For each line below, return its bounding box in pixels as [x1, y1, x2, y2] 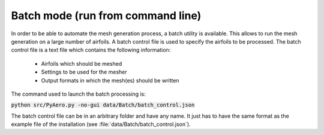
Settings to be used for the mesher [41, 69, 127, 76]
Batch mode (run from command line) [11, 9, 202, 22]
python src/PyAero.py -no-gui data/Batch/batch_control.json [11, 102, 195, 109]
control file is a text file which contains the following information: [11, 47, 171, 54]
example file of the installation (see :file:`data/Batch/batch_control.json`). [11, 121, 191, 128]
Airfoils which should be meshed [41, 60, 122, 67]
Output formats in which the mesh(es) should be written [41, 76, 179, 84]
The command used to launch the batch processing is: [11, 90, 146, 97]
